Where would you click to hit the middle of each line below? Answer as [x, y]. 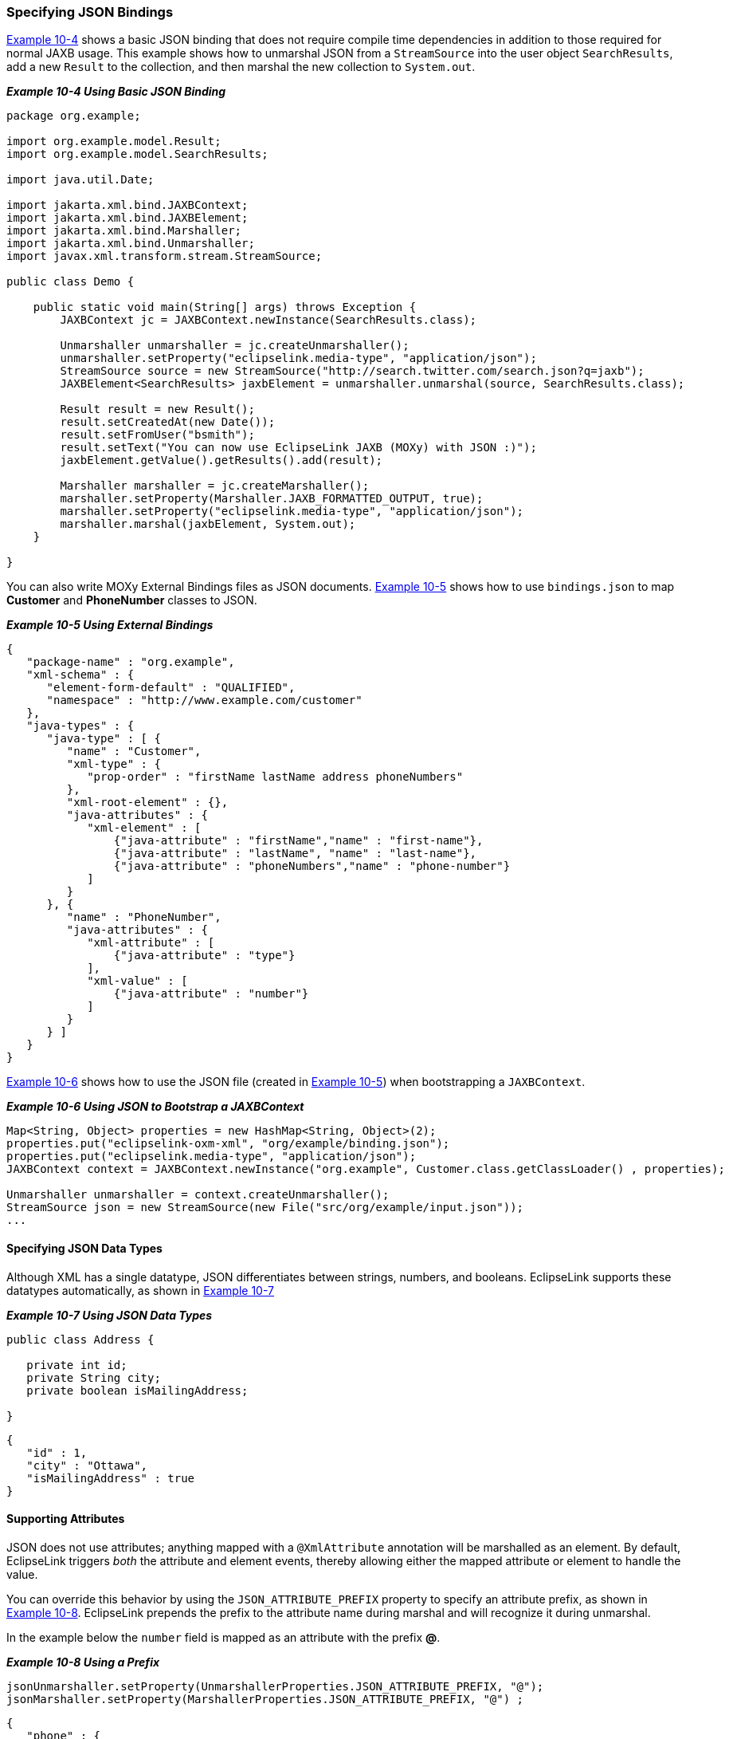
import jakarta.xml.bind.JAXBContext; [127, 205]
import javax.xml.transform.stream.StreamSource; [165, 256]
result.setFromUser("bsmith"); [157, 435]
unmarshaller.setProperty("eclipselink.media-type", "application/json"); [298, 358]
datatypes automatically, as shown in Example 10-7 [140, 1290]
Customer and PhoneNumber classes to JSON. [132, 600]
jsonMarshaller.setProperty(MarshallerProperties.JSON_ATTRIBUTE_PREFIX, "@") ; [265, 1699]
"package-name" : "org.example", [131, 662]
